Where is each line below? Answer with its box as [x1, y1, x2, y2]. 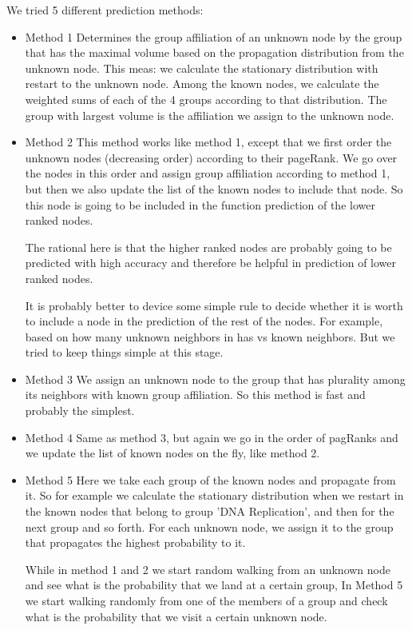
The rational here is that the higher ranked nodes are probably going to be [25, 238, 392, 255]
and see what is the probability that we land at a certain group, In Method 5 [25, 576, 403, 593]
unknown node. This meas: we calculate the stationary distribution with [25, 59, 378, 76]
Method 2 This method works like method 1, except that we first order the [25, 134, 392, 150]
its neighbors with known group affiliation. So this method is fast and [25, 386, 366, 403]
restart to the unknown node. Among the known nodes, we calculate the [25, 75, 379, 92]
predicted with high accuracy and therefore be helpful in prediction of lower [25, 254, 397, 271]
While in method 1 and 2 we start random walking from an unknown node [25, 560, 390, 577]
